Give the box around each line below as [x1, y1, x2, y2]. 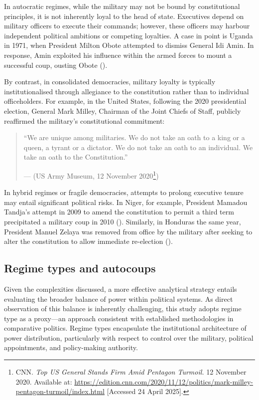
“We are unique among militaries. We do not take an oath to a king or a [23, 132, 245, 143]
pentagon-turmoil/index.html [15, 386, 105, 397]
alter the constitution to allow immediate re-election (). [4, 236, 173, 246]
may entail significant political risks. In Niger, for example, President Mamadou [4, 197, 248, 207]
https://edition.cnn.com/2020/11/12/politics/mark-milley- [74, 376, 254, 387]
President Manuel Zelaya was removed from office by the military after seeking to [4, 226, 253, 236]
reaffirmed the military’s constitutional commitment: [4, 115, 165, 126]
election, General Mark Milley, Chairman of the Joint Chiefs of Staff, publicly [4, 105, 241, 116]
